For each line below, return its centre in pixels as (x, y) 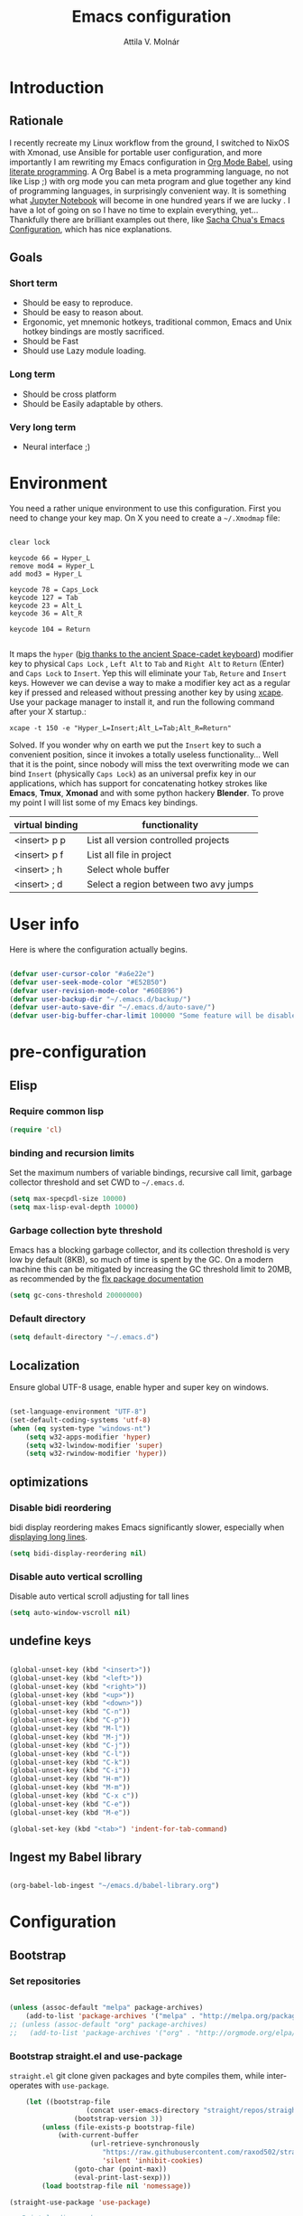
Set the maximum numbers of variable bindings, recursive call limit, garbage (151, 1173)
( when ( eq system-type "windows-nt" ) (80, 1428)
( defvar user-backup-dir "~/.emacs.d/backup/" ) (101, 999)
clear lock (30, 542)
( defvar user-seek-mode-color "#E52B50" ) (88, 982)
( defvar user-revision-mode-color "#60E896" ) (96, 991)
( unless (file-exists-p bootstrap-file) (119, 2127)
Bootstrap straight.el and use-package (96, 2056)
